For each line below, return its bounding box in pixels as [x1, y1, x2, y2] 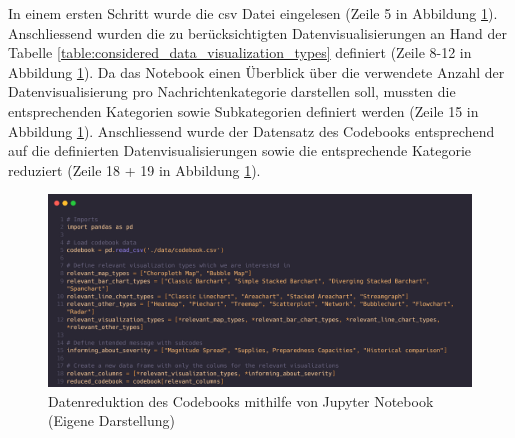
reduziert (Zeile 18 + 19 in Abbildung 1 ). [8, 159, 261, 180]
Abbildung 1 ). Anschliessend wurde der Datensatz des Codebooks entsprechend [8, 120, 495, 141]
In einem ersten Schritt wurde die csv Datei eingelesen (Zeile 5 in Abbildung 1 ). [8, 3, 498, 23]
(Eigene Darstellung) [48, 410, 175, 431]
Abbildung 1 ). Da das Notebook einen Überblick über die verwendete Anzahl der [8, 61, 505, 82]
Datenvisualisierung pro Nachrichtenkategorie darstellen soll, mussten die [8, 81, 456, 102]
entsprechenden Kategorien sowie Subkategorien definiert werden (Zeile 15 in [8, 100, 479, 121]
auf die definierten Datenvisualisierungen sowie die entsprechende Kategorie [8, 140, 472, 161]
